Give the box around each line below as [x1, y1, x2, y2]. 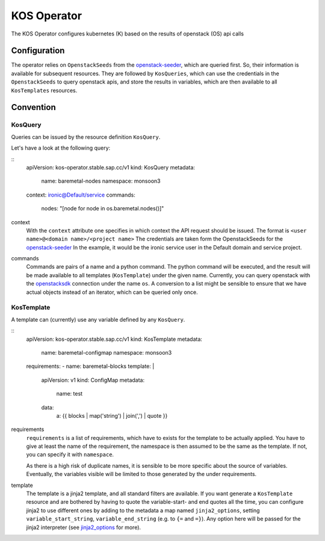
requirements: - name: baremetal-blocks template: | [26, 362, 155, 370]
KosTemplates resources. [11, 87, 78, 94]
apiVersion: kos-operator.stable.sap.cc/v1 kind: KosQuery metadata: [26, 164, 196, 171]
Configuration [11, 46, 65, 56]
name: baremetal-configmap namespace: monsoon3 [41, 349, 172, 356]
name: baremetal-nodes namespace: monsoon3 [41, 177, 161, 185]
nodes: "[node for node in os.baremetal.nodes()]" [41, 205, 164, 212]
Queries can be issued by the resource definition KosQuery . [11, 133, 161, 141]
